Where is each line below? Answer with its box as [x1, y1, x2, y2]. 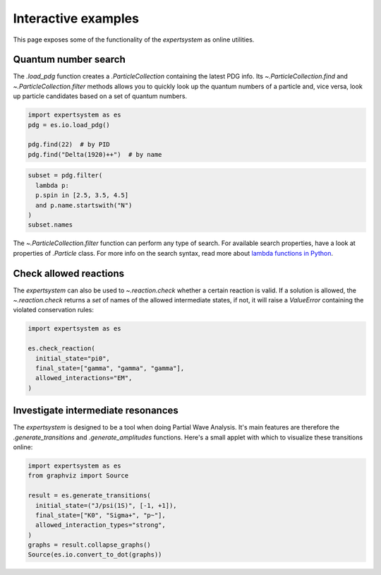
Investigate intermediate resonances [13, 405, 179, 417]
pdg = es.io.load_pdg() [28, 121, 111, 129]
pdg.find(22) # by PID [28, 141, 111, 148]
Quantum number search [13, 54, 126, 66]
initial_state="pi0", [35, 354, 111, 362]
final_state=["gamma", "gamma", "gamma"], [35, 364, 185, 372]
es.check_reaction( [28, 345, 95, 352]
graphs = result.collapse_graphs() [28, 541, 151, 549]
